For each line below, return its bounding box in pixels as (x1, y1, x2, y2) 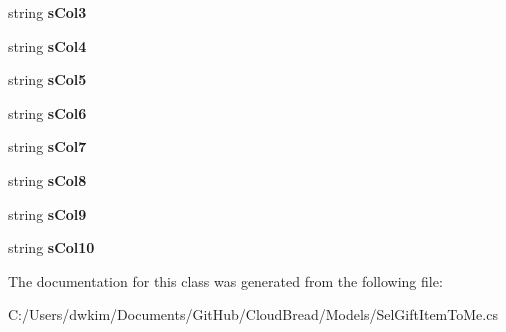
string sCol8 (8, 169, 87, 190)
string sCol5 (8, 69, 87, 90)
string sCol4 (8, 35, 87, 56)
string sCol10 (8, 237, 95, 258)
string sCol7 (8, 136, 87, 157)
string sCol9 (8, 203, 87, 224)
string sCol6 (8, 102, 87, 123)
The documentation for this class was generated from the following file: (8, 270, 443, 291)
